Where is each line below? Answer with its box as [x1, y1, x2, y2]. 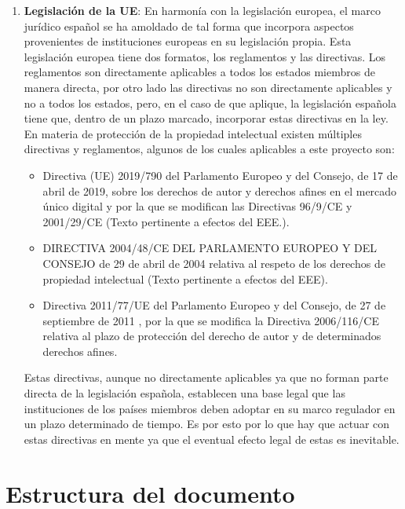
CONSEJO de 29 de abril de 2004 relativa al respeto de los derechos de [42, 255, 385, 271]
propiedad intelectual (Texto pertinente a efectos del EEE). [42, 270, 328, 287]
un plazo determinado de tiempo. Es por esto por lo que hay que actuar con [24, 416, 390, 432]
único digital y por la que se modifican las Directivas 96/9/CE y [42, 198, 352, 214]
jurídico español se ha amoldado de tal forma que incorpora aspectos [24, 17, 354, 34]
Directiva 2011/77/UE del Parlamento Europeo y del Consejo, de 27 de [42, 297, 386, 313]
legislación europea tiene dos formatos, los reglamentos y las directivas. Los [24, 48, 385, 64]
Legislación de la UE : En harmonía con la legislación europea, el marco [24, 2, 381, 18]
